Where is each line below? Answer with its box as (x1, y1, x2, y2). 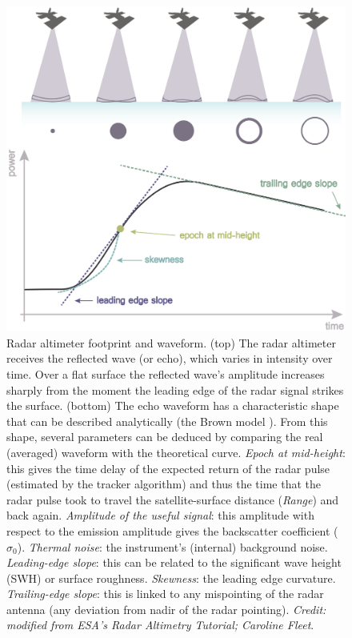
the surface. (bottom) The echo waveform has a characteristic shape (6, 397, 339, 414)
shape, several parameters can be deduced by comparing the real (6, 428, 323, 445)
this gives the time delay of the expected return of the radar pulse (6, 459, 330, 476)
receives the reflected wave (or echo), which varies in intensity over (6, 350, 333, 367)
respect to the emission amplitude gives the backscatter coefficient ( (6, 522, 338, 539)
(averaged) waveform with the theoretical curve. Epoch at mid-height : (6, 443, 346, 460)
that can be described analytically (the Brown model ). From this (6, 412, 328, 429)
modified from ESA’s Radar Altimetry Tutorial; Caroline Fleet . (6, 616, 314, 633)
